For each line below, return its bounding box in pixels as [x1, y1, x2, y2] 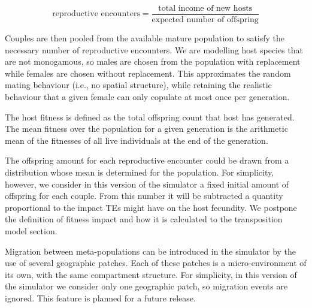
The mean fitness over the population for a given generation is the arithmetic [5, 122, 288, 135]
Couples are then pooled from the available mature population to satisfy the [5, 32, 285, 44]
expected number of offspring [152, 16, 259, 25]
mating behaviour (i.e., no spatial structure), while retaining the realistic [5, 78, 272, 91]
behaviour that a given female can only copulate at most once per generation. [5, 90, 290, 103]
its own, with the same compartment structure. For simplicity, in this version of [5, 268, 297, 280]
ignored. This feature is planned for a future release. [5, 291, 196, 304]
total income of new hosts [158, 4, 253, 13]
